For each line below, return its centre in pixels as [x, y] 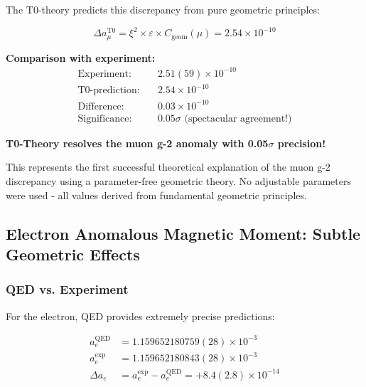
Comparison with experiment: [81, 57]
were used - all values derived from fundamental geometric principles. [156, 195]
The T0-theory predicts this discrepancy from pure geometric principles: [163, 9]
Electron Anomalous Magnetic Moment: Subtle [183, 233]
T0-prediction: [109, 91]
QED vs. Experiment [67, 289]
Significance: [105, 118]
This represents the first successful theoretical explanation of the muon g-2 [168, 167]
